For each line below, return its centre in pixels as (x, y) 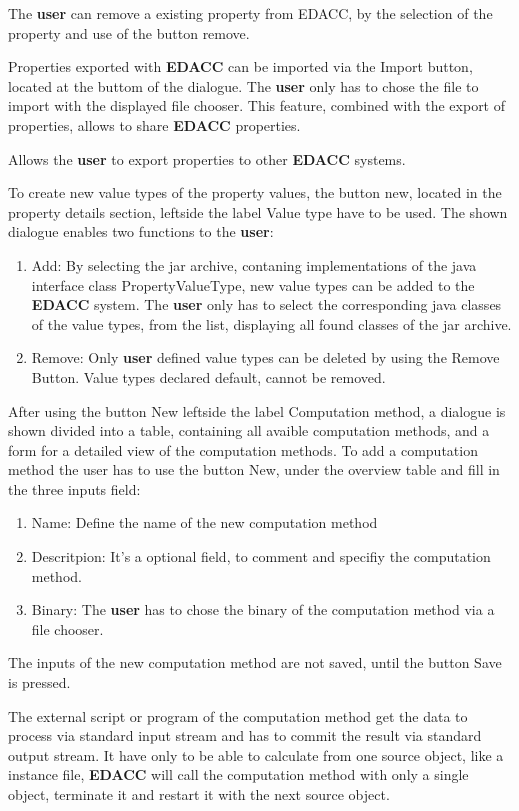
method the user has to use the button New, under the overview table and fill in (254, 469)
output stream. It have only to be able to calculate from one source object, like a (256, 754)
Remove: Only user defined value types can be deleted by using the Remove (265, 357)
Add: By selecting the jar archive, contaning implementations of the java (254, 264)
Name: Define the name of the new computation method (204, 522)
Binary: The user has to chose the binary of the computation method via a (263, 609)
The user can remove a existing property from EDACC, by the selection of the (250, 13)
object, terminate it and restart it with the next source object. (199, 794)
